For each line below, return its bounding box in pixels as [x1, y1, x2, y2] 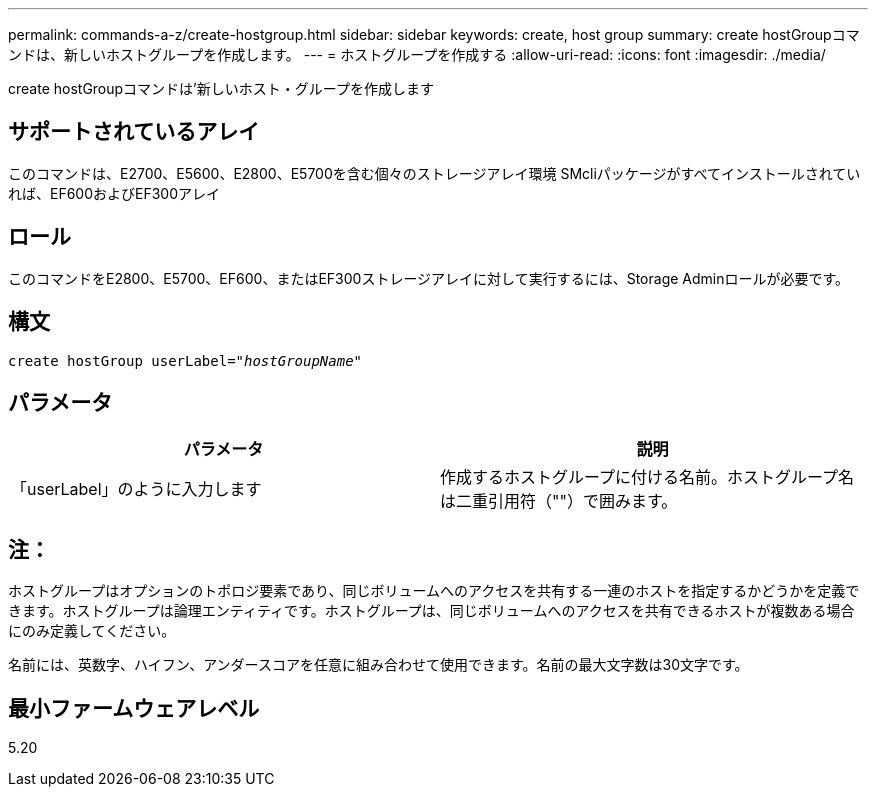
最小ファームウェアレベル [8, 695, 260, 721]
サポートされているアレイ [8, 119, 260, 145]
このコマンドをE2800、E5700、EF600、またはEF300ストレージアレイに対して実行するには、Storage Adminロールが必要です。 [8, 269, 850, 287]
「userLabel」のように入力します [11, 479, 262, 500]
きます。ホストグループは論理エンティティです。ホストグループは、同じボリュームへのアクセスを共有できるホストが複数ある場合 [8, 602, 855, 620]
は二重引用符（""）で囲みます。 [440, 491, 678, 512]
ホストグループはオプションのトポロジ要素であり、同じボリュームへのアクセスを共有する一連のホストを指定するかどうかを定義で [8, 582, 860, 600]
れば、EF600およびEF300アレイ [8, 184, 221, 202]
